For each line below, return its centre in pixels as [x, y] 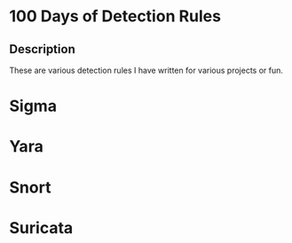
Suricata [41, 227]
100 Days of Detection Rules [115, 16]
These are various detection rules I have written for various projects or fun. [146, 70]
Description [42, 49]
